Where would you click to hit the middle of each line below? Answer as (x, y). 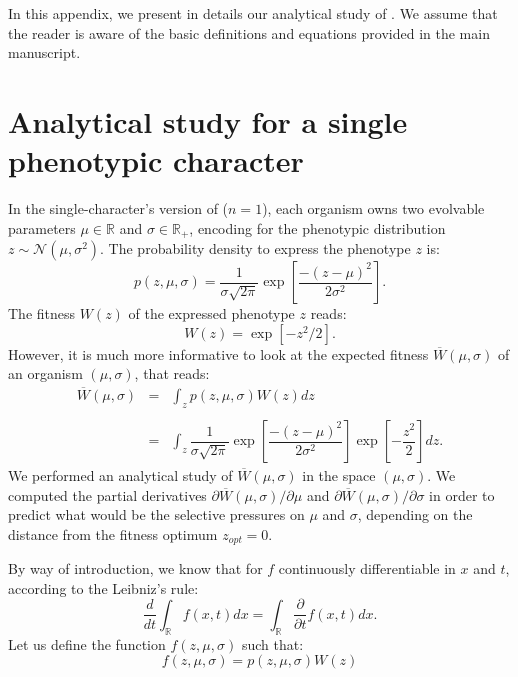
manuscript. (44, 52)
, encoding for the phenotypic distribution (317, 227)
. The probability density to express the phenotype (255, 248)
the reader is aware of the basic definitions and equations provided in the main (249, 32)
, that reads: (172, 373)
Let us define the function (87, 643)
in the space (339, 475)
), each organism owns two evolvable (373, 208)
